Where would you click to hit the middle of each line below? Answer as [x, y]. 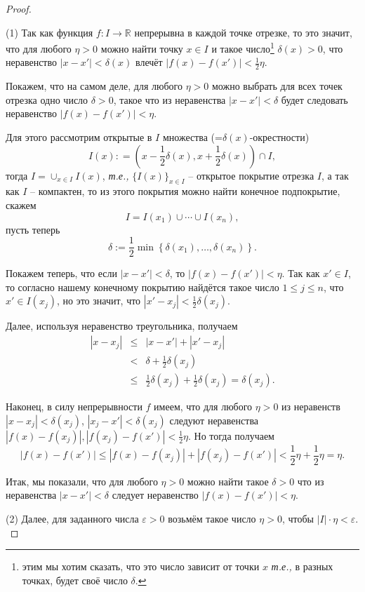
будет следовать [314, 99]
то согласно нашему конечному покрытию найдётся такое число [142, 287]
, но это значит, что [99, 301]
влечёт [149, 62]
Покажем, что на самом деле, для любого [94, 86]
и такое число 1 [243, 47]
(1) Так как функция [49, 32]
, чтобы [298, 518]
